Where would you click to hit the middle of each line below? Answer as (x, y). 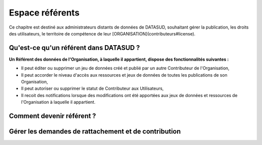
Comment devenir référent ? (53, 116)
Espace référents (44, 13)
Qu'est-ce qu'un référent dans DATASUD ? (74, 48)
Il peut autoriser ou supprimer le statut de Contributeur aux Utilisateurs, (92, 89)
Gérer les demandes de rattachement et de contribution (95, 132)
